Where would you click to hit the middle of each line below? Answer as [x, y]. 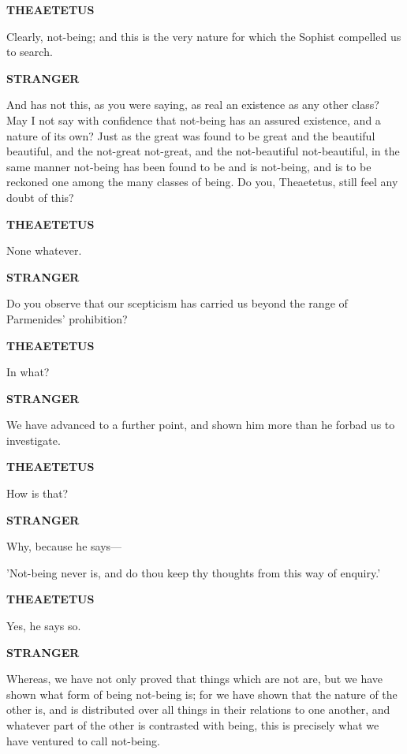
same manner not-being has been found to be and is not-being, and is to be [189, 166]
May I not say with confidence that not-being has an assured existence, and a [194, 119]
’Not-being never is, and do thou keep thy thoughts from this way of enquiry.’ [194, 572]
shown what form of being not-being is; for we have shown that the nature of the [202, 694]
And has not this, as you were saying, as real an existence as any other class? [193, 105]
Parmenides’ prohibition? [67, 318]
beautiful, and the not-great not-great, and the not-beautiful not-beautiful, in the [203, 151]
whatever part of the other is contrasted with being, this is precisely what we [193, 725]
